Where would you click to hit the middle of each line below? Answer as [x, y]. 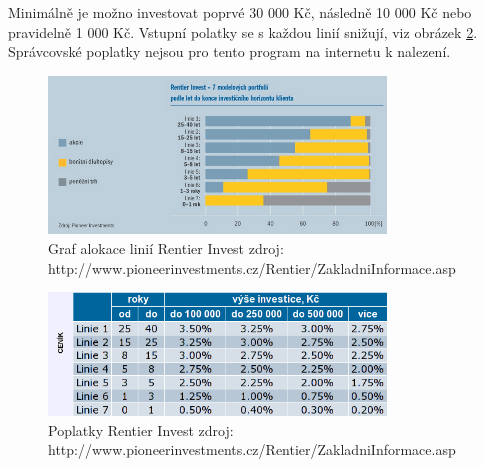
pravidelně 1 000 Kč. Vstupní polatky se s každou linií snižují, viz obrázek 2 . [243, 31]
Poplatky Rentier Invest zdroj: [141, 429]
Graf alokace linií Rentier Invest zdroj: [166, 248]
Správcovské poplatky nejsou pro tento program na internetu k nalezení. [229, 51]
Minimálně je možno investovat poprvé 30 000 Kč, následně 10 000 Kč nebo [240, 12]
